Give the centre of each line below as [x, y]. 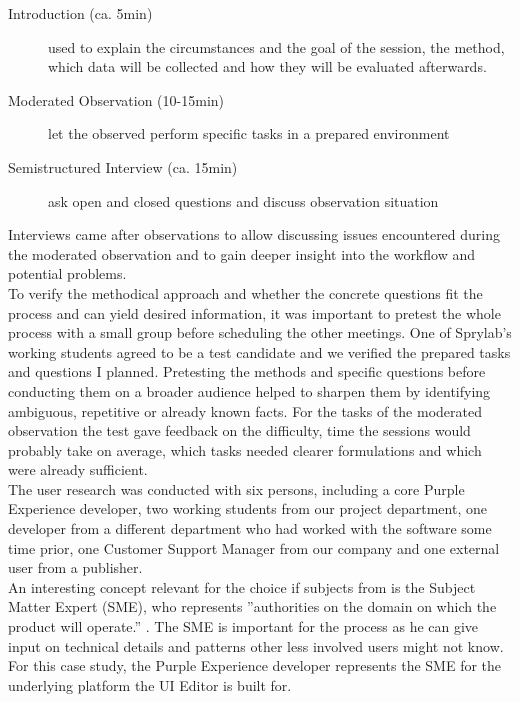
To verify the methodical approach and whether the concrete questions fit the [245, 292]
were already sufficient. [78, 469]
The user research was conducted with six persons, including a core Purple [236, 488]
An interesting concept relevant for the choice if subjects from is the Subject [242, 586]
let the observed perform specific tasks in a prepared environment [249, 133]
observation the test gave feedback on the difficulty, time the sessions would [239, 430]
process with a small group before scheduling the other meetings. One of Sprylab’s [260, 332]
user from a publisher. [75, 567]
